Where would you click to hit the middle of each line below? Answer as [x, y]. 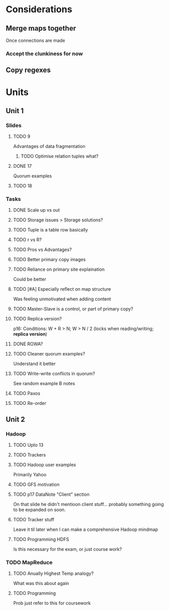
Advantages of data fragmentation [49, 146]
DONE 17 [22, 166]
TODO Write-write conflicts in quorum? [54, 374]
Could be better [30, 279]
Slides [14, 125]
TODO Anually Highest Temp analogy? [53, 574]
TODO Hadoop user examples [45, 465]
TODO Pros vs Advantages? [42, 250]
